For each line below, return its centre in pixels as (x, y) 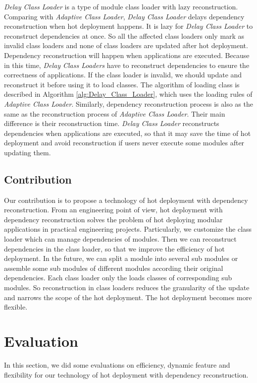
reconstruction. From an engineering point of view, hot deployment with (113, 210)
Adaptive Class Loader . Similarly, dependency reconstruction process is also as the (128, 103)
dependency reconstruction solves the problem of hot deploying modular (113, 219)
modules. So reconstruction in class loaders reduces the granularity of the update (127, 287)
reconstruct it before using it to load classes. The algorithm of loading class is (122, 84)
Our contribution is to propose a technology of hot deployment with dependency (126, 200)
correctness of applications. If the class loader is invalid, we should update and (123, 75)
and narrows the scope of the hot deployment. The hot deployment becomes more (128, 297)
